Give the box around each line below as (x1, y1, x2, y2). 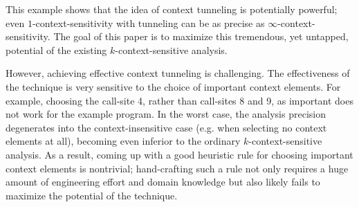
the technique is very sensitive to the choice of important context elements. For (6, 79, 341, 93)
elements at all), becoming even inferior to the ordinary (6, 134, 241, 148)
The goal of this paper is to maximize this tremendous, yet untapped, (53, 29, 349, 44)
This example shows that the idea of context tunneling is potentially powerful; (6, 2, 338, 16)
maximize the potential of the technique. (6, 188, 178, 202)
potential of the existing (6, 42, 107, 57)
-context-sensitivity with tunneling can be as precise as (32, 15, 265, 30)
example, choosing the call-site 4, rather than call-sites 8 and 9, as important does (6, 93, 353, 107)
